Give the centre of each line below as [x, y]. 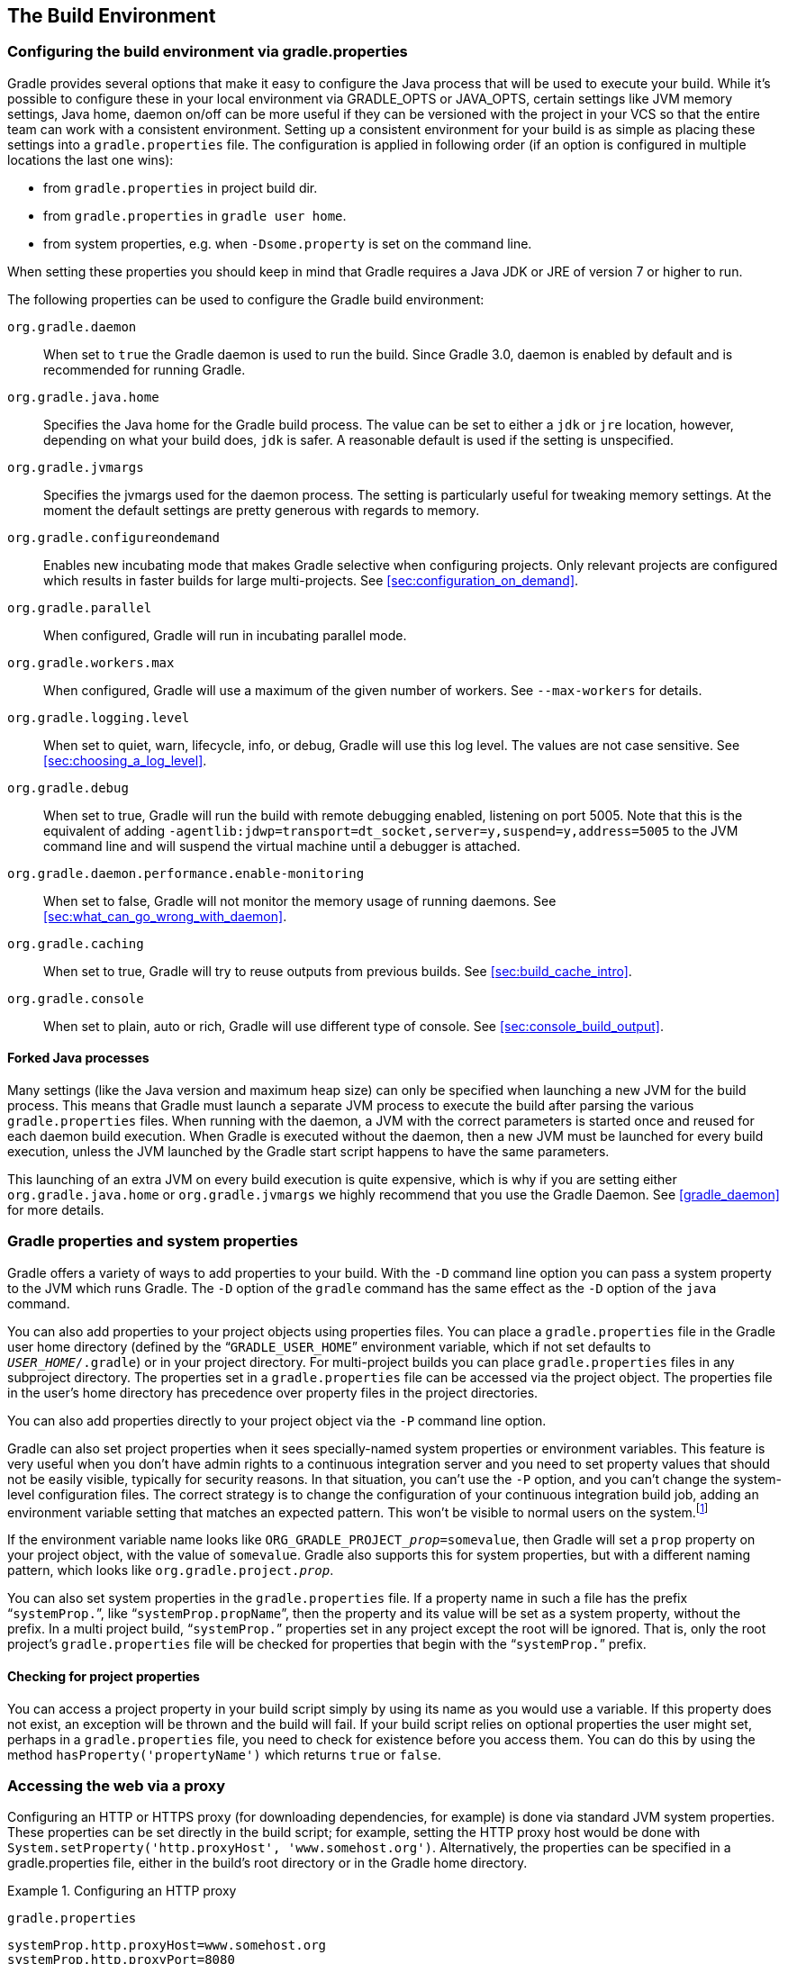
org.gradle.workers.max [91, 662]
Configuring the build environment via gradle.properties [208, 52]
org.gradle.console [76, 998]
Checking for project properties [104, 1677]
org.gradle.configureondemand [114, 537]
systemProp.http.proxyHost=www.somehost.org [167, 1946]
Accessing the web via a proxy [117, 1786]
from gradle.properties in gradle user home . [195, 215]
